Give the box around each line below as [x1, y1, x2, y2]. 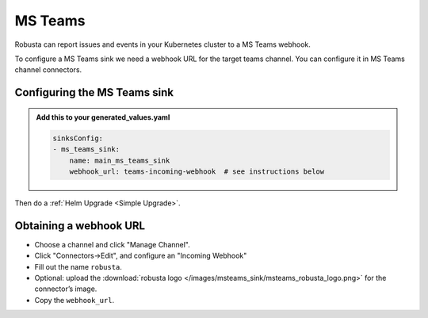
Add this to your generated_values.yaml [36, 112, 170, 122]
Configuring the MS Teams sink [14, 86, 174, 99]
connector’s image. [34, 284, 97, 293]
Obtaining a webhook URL [14, 219, 146, 232]
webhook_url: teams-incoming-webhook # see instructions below [69, 167, 325, 176]
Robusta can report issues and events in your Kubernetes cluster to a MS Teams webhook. [14, 40, 311, 49]
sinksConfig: [52, 133, 103, 143]
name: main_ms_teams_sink [69, 155, 170, 165]
